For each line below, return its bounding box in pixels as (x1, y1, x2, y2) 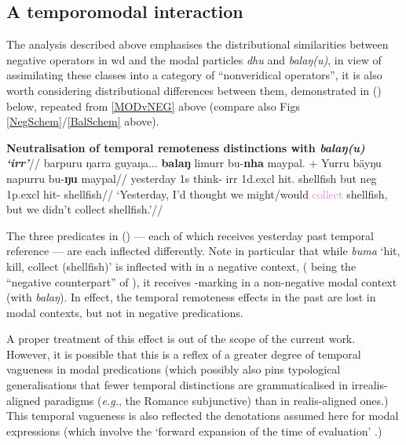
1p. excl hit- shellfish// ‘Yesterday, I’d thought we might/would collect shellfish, (6, 185, 388, 202)
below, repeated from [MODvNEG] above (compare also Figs (6, 97, 300, 114)
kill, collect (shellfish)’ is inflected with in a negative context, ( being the (6, 257, 357, 274)
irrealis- (351, 377, 388, 393)
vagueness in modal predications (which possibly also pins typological (6, 361, 341, 378)
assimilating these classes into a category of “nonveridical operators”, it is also (6, 67, 382, 83)
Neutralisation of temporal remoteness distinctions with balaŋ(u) (6, 139, 365, 155)
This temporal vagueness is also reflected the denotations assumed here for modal (6, 407, 399, 424)
